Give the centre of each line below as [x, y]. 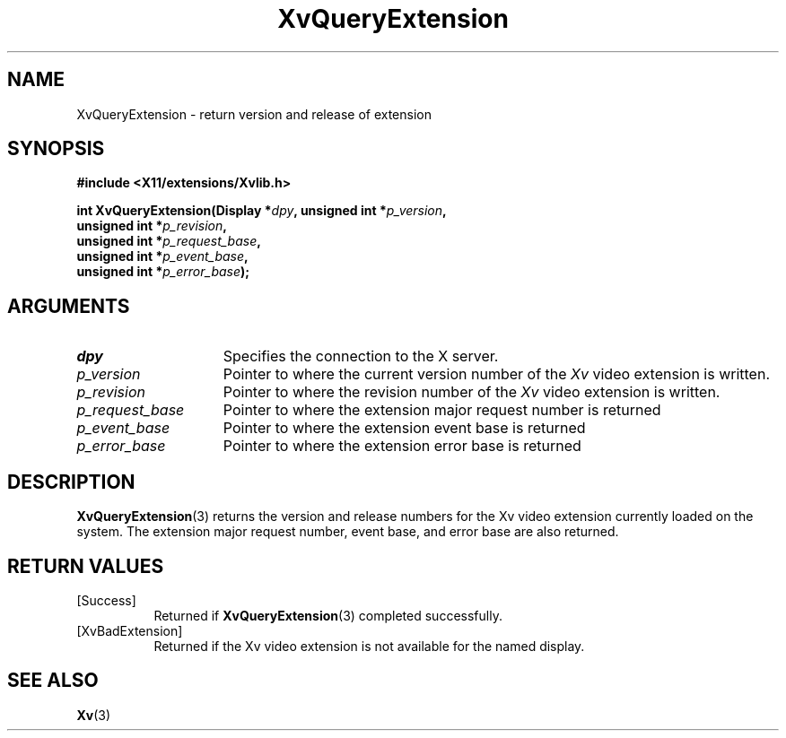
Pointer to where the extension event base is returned [404, 428]
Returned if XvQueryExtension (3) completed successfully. [328, 615]
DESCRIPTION [71, 482]
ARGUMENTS [69, 306]
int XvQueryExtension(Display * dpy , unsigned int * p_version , [262, 211]
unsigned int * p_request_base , [169, 241]
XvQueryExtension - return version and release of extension [254, 114]
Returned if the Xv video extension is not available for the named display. [369, 646]
